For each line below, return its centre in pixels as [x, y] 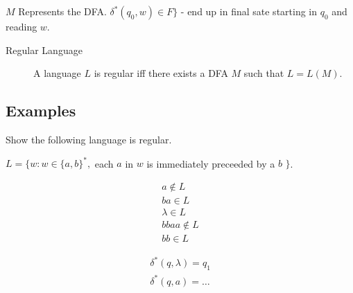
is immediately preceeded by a [211, 163]
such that [264, 73]
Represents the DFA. [62, 11]
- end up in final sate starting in [249, 11]
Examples [41, 110]
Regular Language [44, 50]
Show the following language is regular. [89, 139]
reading [21, 26]
